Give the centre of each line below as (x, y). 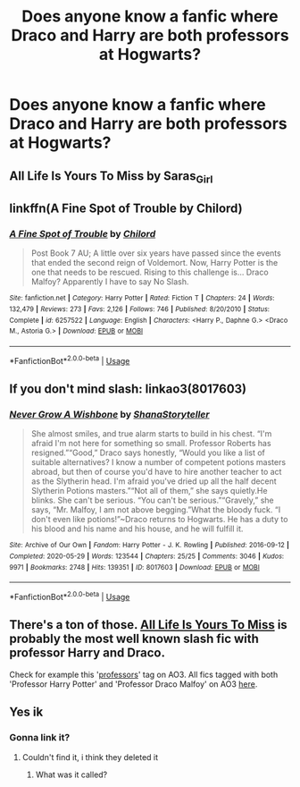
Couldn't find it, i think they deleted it (90, 757)
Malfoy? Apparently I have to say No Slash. (110, 282)
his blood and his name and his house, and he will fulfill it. (137, 529)
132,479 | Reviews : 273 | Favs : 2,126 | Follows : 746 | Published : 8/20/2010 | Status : (140, 309)
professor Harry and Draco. (87, 653)
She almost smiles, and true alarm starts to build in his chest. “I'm (151, 434)
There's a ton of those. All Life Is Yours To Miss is (148, 625)
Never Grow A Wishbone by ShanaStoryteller (109, 415)
